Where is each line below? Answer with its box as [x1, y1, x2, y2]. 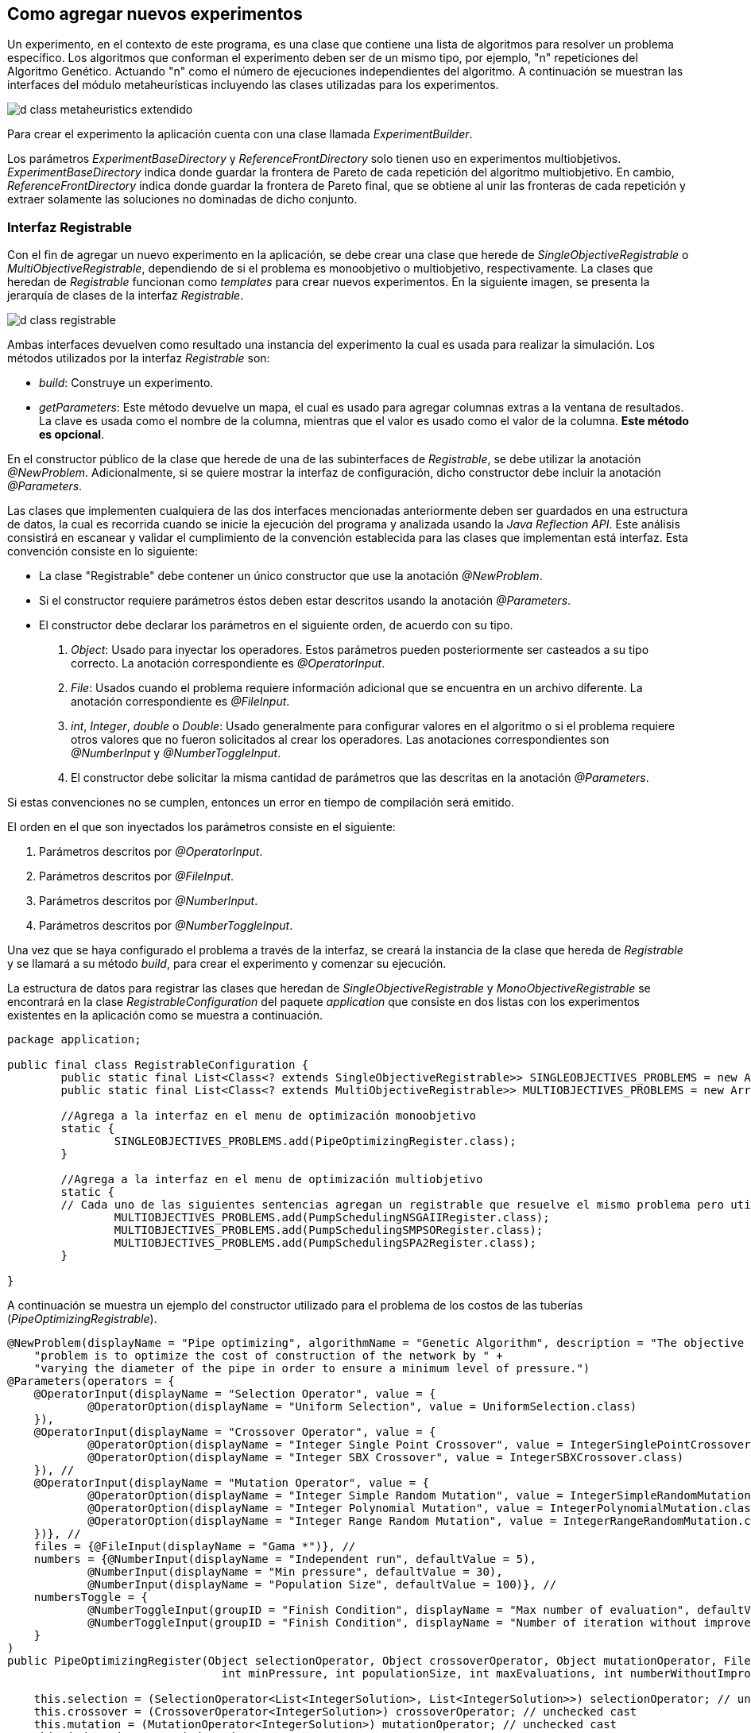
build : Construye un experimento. [39, 376, 214, 390]
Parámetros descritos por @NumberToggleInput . [39, 919, 293, 933]
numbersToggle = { [33, 1591, 149, 1604]
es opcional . [39, 427, 105, 442]
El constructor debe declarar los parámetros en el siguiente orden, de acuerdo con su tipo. [39, 618, 513, 632]
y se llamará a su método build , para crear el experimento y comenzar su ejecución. [7, 957, 447, 971]
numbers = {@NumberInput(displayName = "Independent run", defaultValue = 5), [33, 1553, 536, 1566]
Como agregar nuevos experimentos [7, 4, 303, 24]
